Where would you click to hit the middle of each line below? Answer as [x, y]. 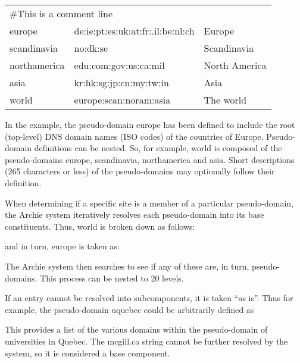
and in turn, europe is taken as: [62, 246]
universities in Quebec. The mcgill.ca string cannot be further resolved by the [146, 341]
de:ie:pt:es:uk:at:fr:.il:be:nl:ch [134, 31]
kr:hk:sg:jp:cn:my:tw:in [121, 82]
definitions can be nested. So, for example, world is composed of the [158, 148]
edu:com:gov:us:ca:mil [119, 65]
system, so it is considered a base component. [87, 353]
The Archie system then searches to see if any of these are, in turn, [127, 266]
